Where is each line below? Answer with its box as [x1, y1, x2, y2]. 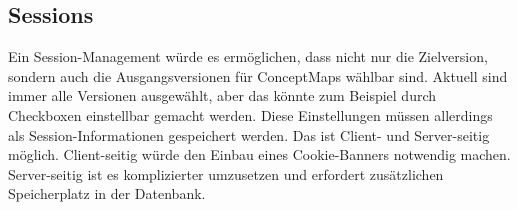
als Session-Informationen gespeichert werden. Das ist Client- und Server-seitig [8, 124, 490, 145]
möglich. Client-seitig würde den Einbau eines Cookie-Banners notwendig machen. [8, 144, 511, 165]
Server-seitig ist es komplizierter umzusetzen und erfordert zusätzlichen [8, 163, 444, 184]
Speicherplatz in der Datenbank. [8, 183, 206, 204]
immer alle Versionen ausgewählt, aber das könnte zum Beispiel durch [8, 85, 437, 106]
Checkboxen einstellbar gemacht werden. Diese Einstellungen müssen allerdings [8, 104, 493, 125]
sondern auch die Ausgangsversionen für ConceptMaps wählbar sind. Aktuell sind [8, 65, 508, 86]
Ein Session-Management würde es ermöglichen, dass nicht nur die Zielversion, [8, 46, 488, 67]
